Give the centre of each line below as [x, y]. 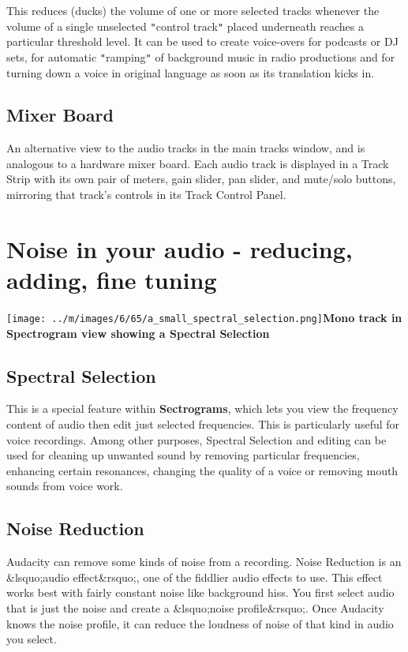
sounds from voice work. [65, 486]
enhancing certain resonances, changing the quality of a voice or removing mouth [202, 470]
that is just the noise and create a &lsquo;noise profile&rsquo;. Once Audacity [195, 607]
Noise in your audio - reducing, [180, 248]
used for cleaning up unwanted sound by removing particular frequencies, [183, 455]
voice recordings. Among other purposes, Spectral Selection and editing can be [197, 439]
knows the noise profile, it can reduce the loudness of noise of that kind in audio [200, 623]
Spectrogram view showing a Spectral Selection [138, 333]
